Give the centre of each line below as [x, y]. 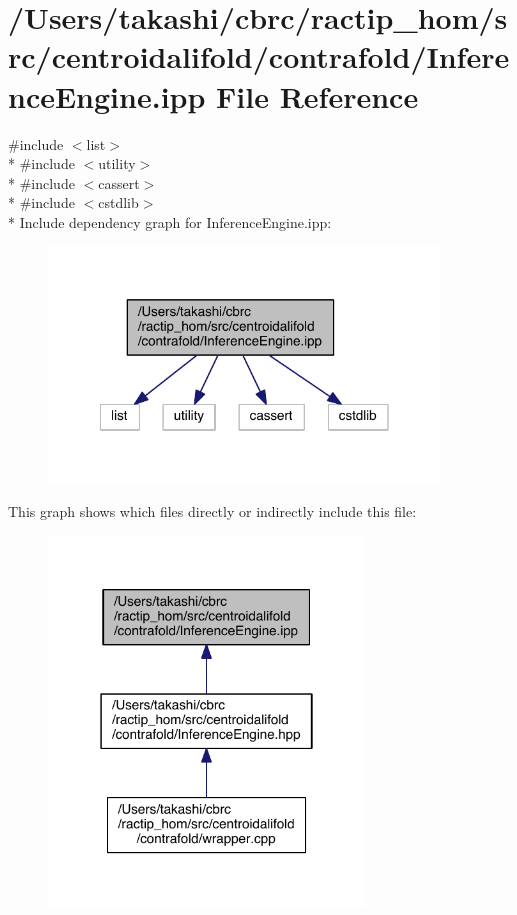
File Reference [317, 95]
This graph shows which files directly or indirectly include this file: [212, 511]
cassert [119, 182]
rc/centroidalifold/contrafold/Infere [259, 56]
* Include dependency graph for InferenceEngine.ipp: [170, 221]
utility [117, 163]
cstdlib [118, 202]
